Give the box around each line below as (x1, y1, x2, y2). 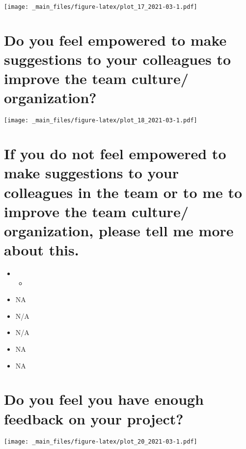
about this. (4, 240, 79, 260)
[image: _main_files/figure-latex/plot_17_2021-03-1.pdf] (4, 3, 197, 10)
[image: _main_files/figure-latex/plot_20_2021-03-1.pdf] (4, 438, 197, 445)
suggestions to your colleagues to (4, 49, 231, 69)
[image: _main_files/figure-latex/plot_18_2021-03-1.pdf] (4, 117, 197, 124)
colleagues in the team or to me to (4, 182, 243, 202)
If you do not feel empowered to (4, 143, 226, 164)
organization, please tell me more (4, 220, 234, 240)
